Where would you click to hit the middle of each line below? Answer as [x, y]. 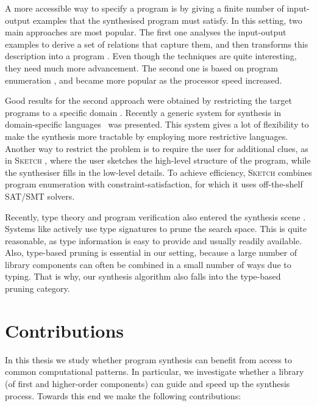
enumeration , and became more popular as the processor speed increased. [144, 80]
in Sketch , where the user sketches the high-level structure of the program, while [158, 160]
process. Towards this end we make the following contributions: [123, 395]
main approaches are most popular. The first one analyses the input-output [146, 32]
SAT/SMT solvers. [40, 196]
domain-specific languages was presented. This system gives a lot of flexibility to [157, 124]
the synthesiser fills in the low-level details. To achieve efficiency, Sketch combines [158, 172]
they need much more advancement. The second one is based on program [141, 67]
